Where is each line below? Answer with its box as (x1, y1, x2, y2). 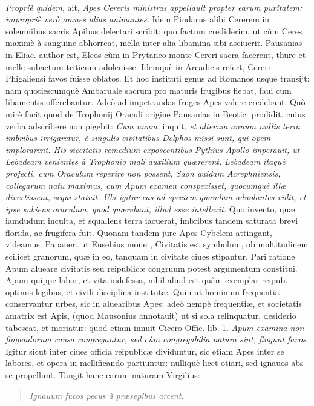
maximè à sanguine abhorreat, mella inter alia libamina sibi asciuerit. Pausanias (5, 36, 303, 49)
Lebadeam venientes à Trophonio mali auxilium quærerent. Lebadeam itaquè (5, 155, 286, 168)
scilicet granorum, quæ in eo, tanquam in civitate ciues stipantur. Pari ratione (5, 250, 295, 263)
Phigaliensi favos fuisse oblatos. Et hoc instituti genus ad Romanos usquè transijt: (5, 72, 310, 85)
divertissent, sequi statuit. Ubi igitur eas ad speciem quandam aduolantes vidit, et (5, 191, 306, 203)
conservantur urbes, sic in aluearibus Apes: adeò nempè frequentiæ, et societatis (5, 297, 302, 310)
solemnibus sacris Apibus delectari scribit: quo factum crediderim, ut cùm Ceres (5, 24, 303, 37)
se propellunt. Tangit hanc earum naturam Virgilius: (5, 368, 200, 381)
